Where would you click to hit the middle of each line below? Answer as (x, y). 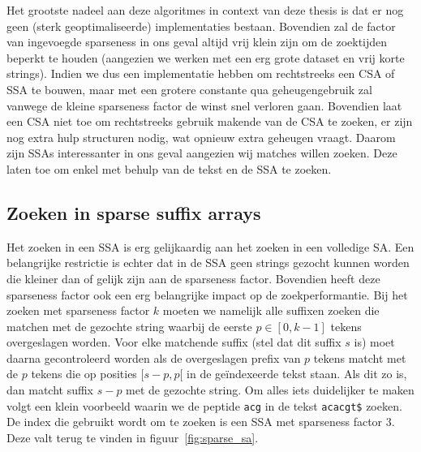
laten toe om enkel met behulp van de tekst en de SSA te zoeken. (169, 168)
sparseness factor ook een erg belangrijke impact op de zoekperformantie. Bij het (207, 294)
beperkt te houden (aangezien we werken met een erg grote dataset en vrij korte (206, 57)
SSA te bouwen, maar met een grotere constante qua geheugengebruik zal (189, 89)
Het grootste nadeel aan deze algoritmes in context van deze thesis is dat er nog (205, 10)
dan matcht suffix (50, 390)
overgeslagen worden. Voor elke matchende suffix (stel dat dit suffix (174, 342)
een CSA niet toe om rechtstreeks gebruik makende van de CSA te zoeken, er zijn (210, 121)
